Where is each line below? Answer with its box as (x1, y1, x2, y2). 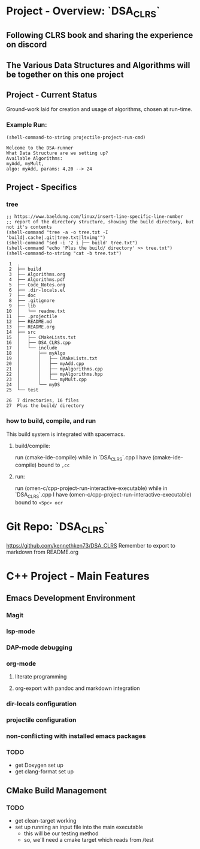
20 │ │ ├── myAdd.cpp (6, 361, 84, 367)
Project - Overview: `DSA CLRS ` (6, 4, 160, 20)
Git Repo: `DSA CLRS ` (6, 520, 108, 536)
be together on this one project (6, 69, 124, 79)
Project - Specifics (6, 182, 77, 193)
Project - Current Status (6, 89, 98, 100)
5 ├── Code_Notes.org (8, 282, 66, 288)
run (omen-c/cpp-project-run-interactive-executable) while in (14, 485, 168, 492)
